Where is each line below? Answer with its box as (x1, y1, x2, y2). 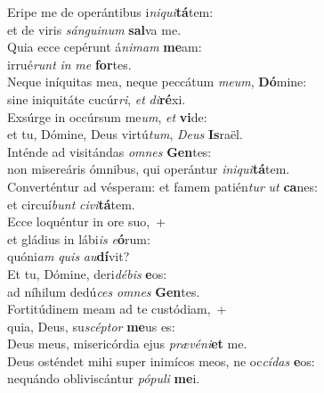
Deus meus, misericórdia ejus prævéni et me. (7, 334, 247, 353)
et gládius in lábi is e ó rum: (7, 229, 150, 248)
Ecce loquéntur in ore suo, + (7, 212, 166, 231)
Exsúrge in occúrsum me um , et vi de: (7, 107, 207, 126)
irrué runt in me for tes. (7, 54, 132, 73)
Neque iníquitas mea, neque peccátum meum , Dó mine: (7, 72, 307, 91)
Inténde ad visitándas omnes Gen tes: (7, 142, 212, 160)
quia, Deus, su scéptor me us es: (7, 316, 175, 335)
